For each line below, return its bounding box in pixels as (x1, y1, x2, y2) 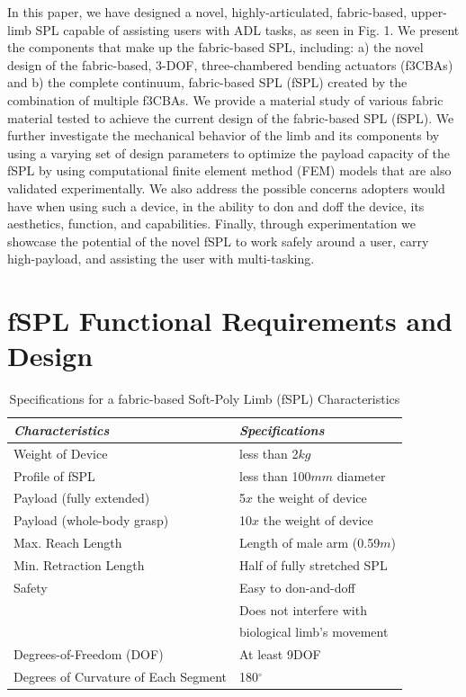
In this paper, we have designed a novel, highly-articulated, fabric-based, (7, 3, 408, 21)
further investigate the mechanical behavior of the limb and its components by (7, 126, 440, 145)
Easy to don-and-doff (239, 577, 355, 596)
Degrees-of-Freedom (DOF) (13, 645, 164, 664)
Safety (13, 577, 48, 596)
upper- (410, 3, 447, 21)
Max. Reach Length (13, 533, 122, 552)
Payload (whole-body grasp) (13, 511, 169, 530)
